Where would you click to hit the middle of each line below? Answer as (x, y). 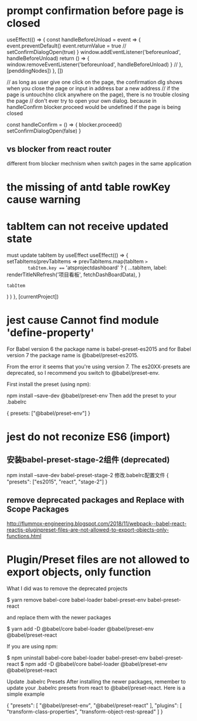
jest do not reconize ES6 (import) (89, 437)
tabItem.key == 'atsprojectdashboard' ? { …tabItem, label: (97, 268)
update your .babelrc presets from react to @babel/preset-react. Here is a (96, 688)
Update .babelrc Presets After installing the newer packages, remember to (96, 681)
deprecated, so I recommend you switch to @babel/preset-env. (83, 373)
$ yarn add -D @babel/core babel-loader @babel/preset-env (80, 628)
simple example (26, 694)
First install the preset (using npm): (49, 384)
